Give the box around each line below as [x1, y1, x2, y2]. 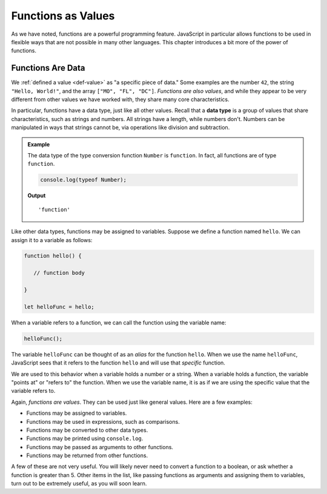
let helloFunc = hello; [24, 303, 95, 310]
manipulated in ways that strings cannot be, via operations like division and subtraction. [11, 124, 230, 131]
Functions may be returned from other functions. [26, 452, 148, 459]
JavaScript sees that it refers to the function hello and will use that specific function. [11, 359, 225, 366]
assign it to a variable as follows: [11, 236, 93, 243]
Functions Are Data [11, 63, 85, 73]
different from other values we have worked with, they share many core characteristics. [11, 96, 230, 103]
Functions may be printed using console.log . [26, 435, 144, 442]
